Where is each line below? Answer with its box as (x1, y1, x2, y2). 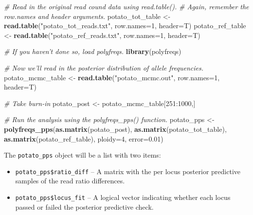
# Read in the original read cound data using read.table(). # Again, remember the (4, 1, 249, 11)
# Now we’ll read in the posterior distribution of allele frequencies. (4, 62, 203, 72)
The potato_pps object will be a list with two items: (4, 150, 161, 160)
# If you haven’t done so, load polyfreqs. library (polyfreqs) (4, 46, 181, 56)
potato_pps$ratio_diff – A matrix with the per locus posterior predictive (15, 166, 240, 176)
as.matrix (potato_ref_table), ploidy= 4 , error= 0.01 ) (4, 133, 163, 143)
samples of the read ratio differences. (15, 176, 125, 186)
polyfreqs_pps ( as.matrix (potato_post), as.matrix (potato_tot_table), (4, 124, 227, 134)
